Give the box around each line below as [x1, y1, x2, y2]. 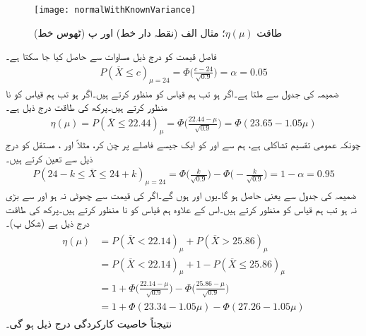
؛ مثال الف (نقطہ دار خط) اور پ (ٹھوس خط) [34, 25, 225, 40]
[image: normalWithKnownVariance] [34, 5, 196, 15]
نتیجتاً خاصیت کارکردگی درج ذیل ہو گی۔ [6, 316, 172, 330]
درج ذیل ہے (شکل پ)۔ [6, 215, 90, 230]
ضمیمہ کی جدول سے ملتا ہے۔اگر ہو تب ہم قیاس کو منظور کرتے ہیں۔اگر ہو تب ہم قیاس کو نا [6, 85, 339, 100]
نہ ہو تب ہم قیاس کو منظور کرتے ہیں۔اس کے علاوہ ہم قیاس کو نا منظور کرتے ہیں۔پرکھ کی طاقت [6, 201, 357, 216]
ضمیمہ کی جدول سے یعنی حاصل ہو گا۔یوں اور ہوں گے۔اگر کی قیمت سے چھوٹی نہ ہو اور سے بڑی [6, 188, 357, 203]
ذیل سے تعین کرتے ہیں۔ [6, 150, 93, 165]
